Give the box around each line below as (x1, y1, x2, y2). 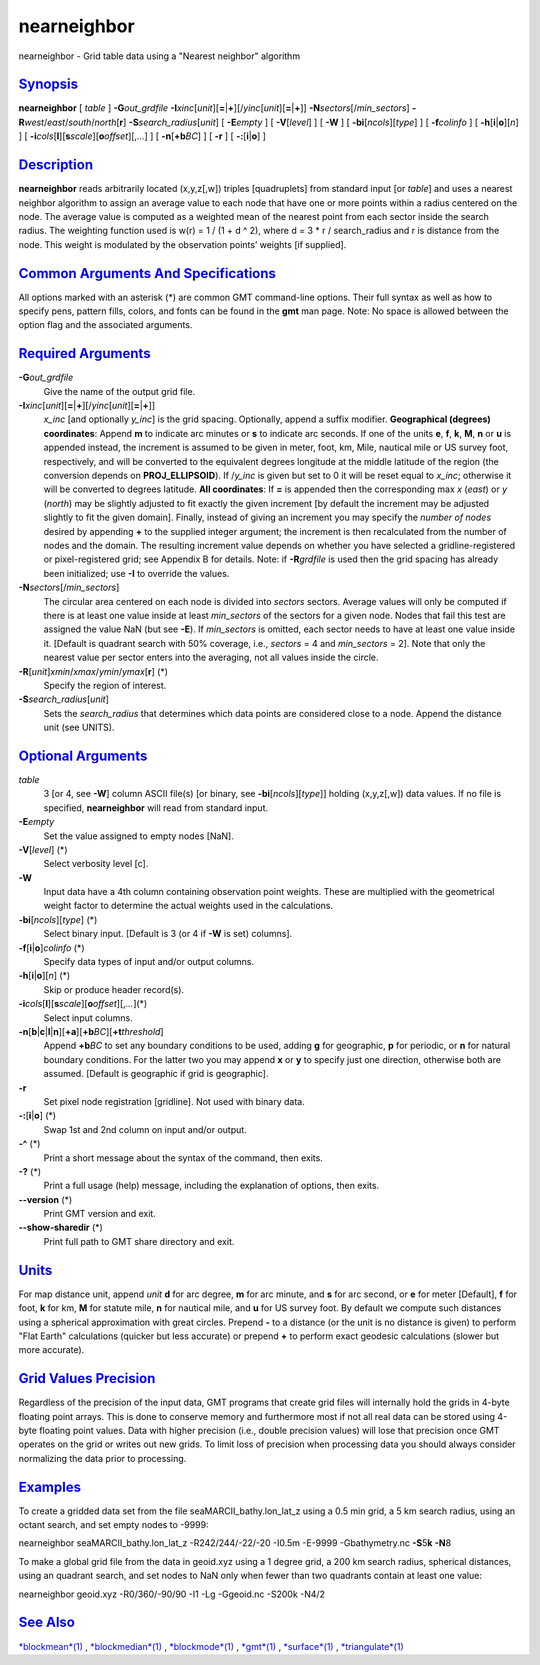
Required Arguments (18, 345, 151, 362)
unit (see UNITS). (43, 721, 115, 734)
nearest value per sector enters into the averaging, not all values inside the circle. (43, 651, 379, 664)
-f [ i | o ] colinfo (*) (18, 941, 85, 954)
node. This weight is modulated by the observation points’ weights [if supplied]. (18, 238, 347, 250)
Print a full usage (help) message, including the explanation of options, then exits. (43, 1180, 380, 1192)
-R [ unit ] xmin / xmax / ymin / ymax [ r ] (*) (18, 665, 169, 677)
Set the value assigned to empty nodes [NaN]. (43, 830, 234, 842)
